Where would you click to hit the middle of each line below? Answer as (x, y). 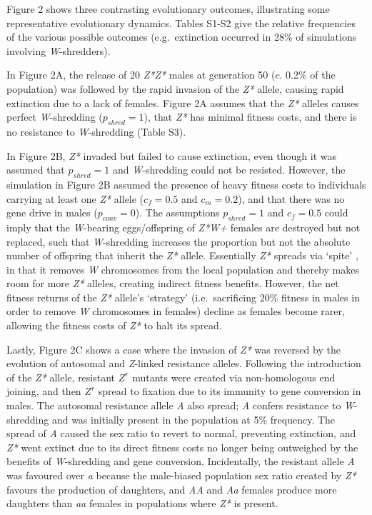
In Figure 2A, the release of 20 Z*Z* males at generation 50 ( (141, 75)
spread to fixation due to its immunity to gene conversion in (230, 391)
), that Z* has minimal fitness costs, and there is (250, 117)
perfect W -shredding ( (55, 117)
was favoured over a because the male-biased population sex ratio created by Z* (181, 475)
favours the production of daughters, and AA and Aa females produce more (172, 489)
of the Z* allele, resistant (61, 377)
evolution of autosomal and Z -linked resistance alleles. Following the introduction (184, 363)
